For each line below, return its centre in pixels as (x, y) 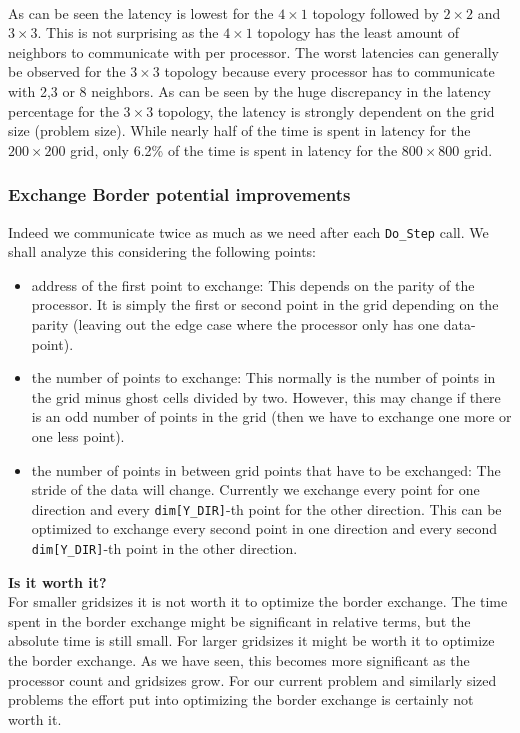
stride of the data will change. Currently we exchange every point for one (255, 489)
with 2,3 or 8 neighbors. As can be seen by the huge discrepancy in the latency (250, 90)
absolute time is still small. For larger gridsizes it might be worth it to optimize (251, 640)
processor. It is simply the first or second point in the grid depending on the (265, 304)
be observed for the (67, 71)
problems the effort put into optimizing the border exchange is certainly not (241, 699)
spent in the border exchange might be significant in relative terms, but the (239, 620)
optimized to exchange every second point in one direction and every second (264, 528)
